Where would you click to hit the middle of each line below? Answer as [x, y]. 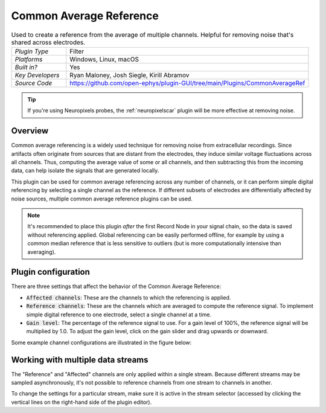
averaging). [42, 252]
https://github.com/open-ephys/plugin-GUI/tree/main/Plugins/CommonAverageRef [187, 83]
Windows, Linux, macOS [104, 59]
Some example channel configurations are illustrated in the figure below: [101, 342]
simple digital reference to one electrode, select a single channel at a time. [119, 315]
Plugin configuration [51, 272]
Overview [30, 131]
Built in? [26, 67]
